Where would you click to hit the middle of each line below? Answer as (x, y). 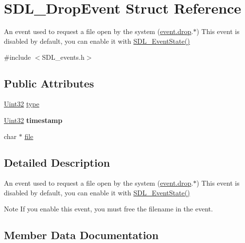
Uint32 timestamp (33, 120)
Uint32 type (22, 104)
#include (17, 57)
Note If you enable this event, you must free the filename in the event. (108, 209)
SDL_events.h (63, 57)
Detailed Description (57, 163)
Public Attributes (49, 83)
